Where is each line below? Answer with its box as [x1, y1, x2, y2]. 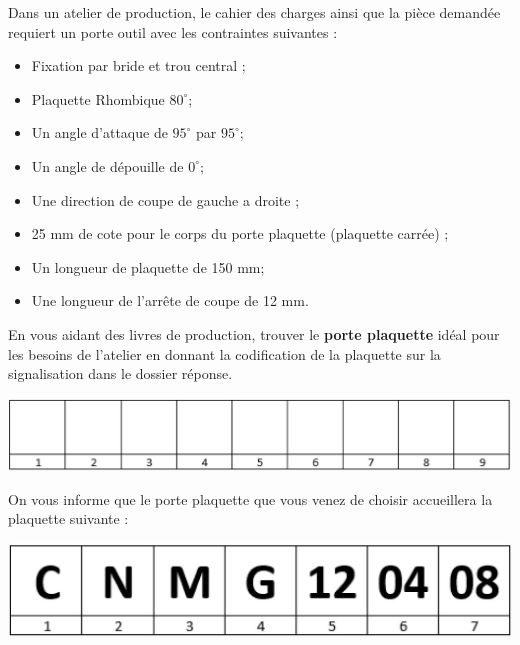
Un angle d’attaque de [31, 122, 168, 143]
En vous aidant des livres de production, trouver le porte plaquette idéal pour [8, 323, 500, 344]
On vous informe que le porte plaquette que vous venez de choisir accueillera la [8, 488, 493, 509]
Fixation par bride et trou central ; [31, 55, 246, 76]
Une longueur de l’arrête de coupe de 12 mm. [31, 290, 309, 311]
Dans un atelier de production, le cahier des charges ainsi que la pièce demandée [8, 2, 501, 22]
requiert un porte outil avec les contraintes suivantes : [8, 21, 338, 42]
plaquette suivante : [8, 508, 129, 529]
